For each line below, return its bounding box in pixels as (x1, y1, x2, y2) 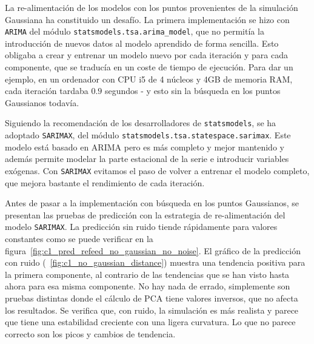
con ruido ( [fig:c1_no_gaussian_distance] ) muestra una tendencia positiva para (5, 256, 306, 269)
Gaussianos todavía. (5, 96, 79, 109)
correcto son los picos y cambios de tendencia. (5, 327, 176, 340)
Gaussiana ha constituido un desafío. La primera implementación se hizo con (5, 13, 290, 25)
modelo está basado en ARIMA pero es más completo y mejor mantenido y (5, 140, 284, 153)
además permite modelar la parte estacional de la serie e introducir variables (5, 152, 289, 165)
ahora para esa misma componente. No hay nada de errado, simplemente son (5, 280, 290, 292)
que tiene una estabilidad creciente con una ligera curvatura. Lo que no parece (5, 315, 296, 328)
